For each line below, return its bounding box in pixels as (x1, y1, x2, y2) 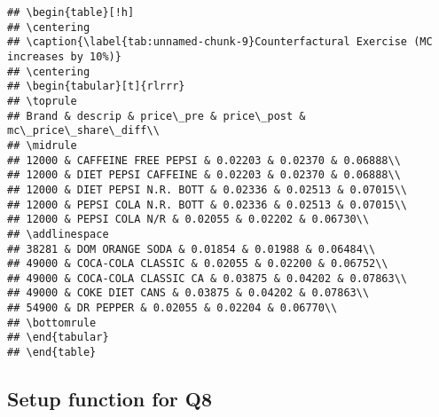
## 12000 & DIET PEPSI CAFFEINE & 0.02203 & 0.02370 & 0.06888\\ (7, 169, 401, 182)
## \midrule (7, 138, 77, 152)
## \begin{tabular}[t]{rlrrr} (7, 80, 185, 93)
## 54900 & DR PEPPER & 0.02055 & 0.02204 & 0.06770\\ (7, 302, 338, 315)
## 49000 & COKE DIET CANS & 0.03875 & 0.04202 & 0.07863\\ (7, 287, 370, 300)
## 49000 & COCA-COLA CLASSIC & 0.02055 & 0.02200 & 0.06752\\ (7, 257, 388, 271)
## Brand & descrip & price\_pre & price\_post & (7, 109, 306, 122)
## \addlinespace (7, 227, 109, 240)
